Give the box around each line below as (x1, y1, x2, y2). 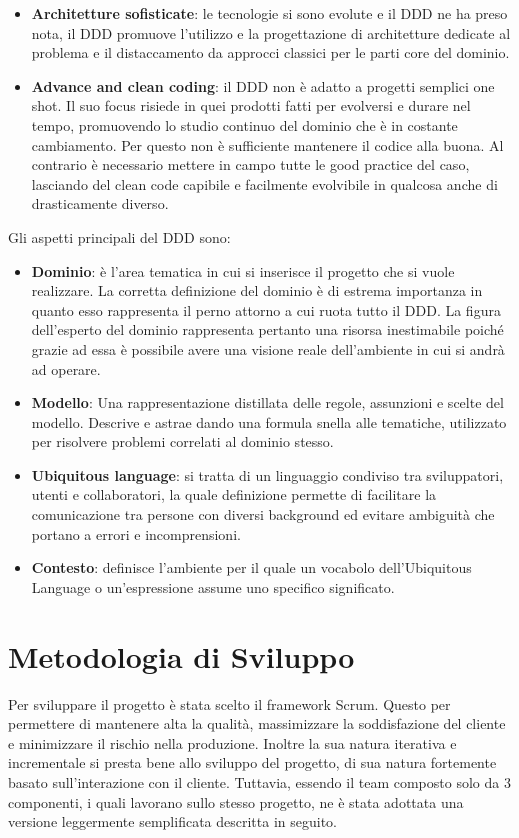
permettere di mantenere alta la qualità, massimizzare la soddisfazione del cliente (8, 713, 506, 734)
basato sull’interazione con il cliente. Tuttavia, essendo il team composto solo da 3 (8, 771, 511, 792)
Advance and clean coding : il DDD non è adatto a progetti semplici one (31, 75, 495, 96)
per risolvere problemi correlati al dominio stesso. (31, 431, 334, 452)
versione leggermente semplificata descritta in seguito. (8, 811, 337, 832)
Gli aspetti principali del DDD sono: (8, 226, 231, 247)
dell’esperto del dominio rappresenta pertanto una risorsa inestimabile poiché (31, 319, 504, 340)
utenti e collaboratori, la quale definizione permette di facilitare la (31, 484, 437, 505)
